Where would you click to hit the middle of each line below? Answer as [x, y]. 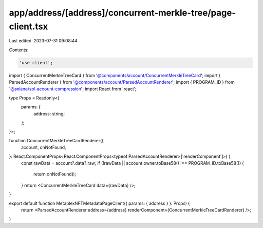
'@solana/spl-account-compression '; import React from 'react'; [73, 89]
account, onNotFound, [44, 147]
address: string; [49, 114]
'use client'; [36, 63]
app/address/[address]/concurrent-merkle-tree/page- [122, 13]
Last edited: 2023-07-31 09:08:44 [43, 41]
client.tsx [28, 26]
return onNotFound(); [55, 174]
